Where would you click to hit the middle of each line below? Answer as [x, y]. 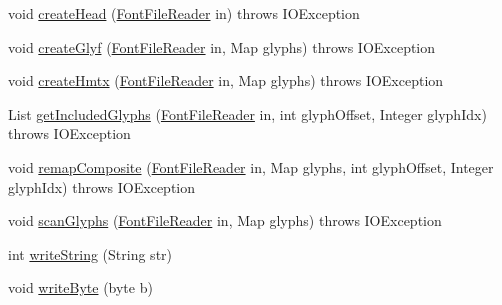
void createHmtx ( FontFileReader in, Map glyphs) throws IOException [226, 80]
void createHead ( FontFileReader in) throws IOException [184, 13]
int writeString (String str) [90, 253]
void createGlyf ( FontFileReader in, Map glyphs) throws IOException [222, 46]
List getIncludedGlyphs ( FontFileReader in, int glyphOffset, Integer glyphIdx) [247, 113]
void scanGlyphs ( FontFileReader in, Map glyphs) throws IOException [225, 220]
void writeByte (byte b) [80, 287]
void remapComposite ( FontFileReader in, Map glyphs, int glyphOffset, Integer [251, 166]
